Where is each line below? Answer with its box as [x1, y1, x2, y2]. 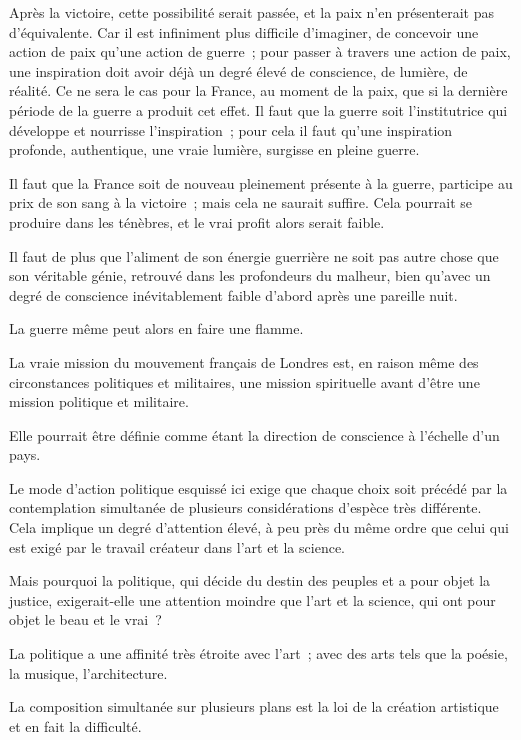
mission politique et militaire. [9, 391, 189, 412]
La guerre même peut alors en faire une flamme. [9, 318, 304, 339]
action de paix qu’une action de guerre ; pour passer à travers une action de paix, [9, 41, 511, 62]
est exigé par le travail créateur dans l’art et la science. [9, 536, 345, 557]
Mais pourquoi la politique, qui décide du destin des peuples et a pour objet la [9, 570, 491, 591]
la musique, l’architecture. [9, 662, 168, 683]
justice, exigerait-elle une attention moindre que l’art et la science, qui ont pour [9, 589, 496, 610]
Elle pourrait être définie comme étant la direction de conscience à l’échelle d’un [9, 424, 500, 445]
